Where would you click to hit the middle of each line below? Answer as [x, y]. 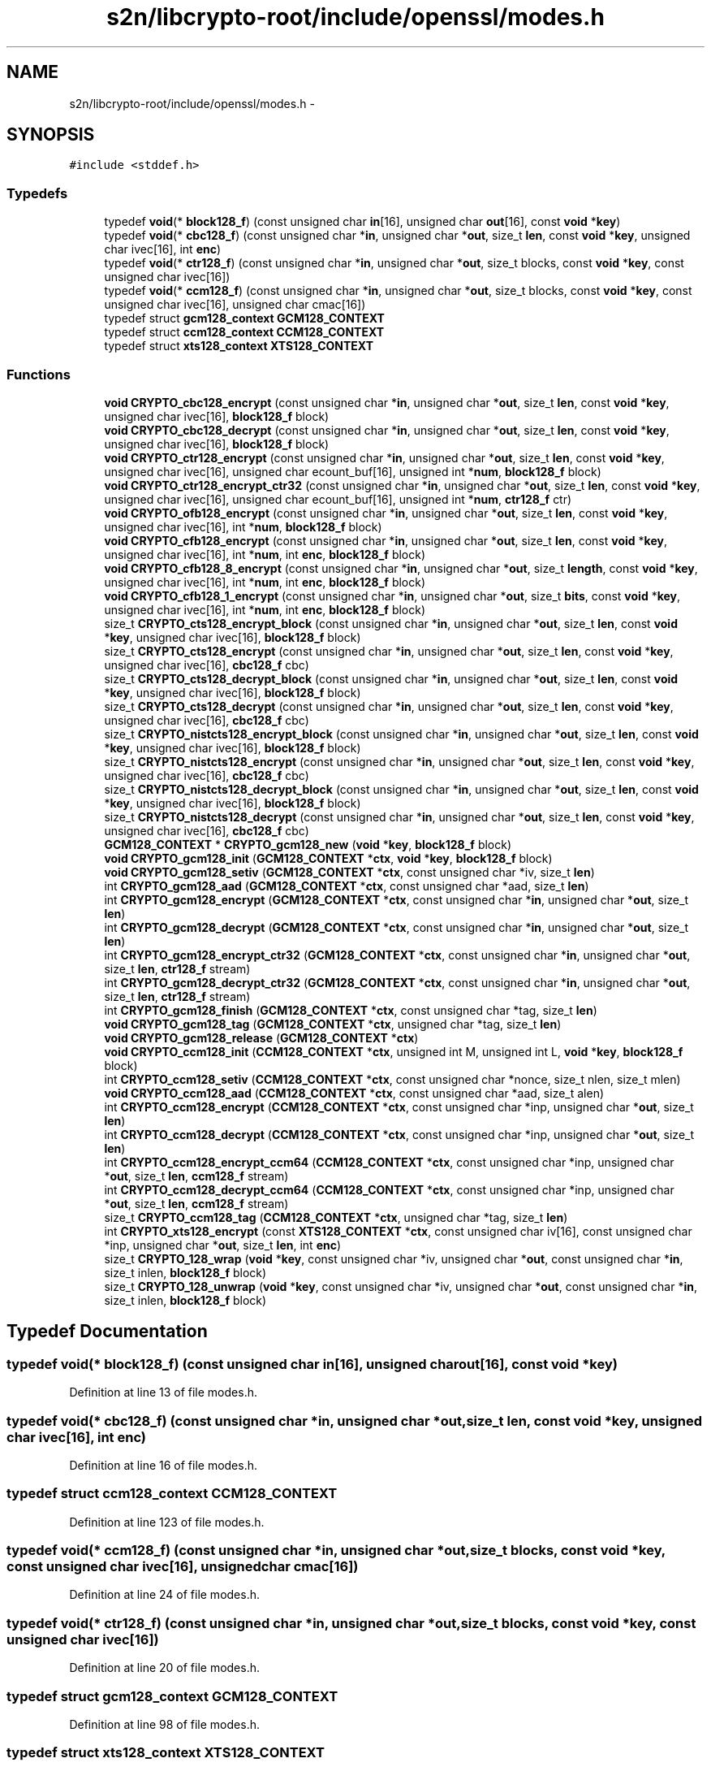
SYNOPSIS [51, 135]
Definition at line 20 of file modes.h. [165, 1668]
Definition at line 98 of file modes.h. [164, 1724]
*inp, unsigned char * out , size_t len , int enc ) [223, 1245]
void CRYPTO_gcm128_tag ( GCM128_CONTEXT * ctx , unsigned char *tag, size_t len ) [333, 1024]
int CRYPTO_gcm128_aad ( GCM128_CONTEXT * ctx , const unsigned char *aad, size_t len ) [347, 886]
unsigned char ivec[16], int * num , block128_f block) [243, 526]
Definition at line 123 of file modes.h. [167, 1522]
